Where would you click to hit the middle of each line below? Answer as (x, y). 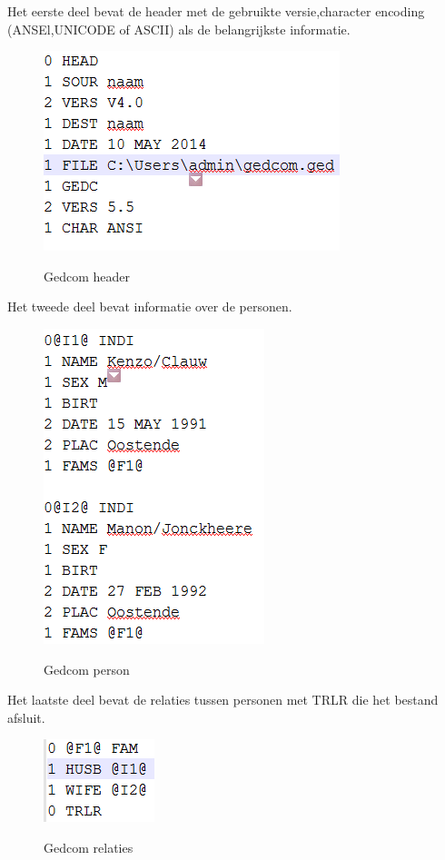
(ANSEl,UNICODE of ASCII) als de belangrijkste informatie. (179, 29)
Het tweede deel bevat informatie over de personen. (150, 306)
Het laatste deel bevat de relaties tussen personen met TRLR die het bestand (223, 700)
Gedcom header (87, 276)
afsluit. (26, 717)
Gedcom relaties (89, 847)
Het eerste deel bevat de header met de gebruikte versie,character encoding (216, 11)
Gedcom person (87, 669)
